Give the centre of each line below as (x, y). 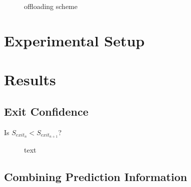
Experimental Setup (74, 40)
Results (30, 80)
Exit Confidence (46, 111)
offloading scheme (51, 6)
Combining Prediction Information (96, 177)
